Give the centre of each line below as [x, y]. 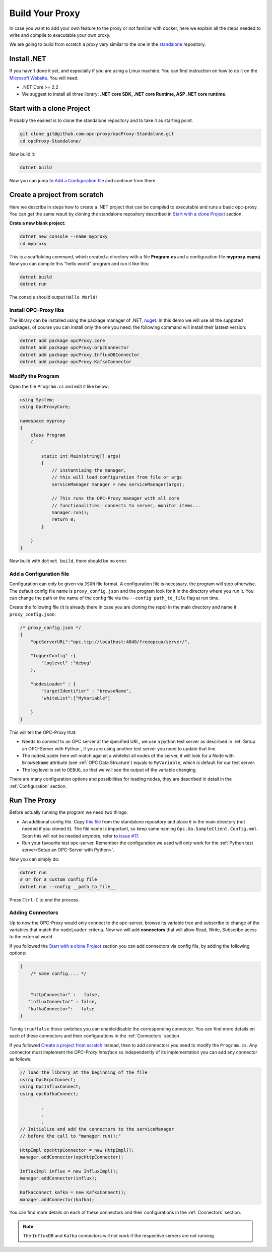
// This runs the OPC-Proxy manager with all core [116, 498]
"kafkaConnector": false [61, 1009]
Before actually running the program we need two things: [69, 812]
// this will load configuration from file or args [117, 477]
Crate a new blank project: [38, 223]
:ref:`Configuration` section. [38, 786]
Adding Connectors [34, 913]
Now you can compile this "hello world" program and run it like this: [79, 264]
